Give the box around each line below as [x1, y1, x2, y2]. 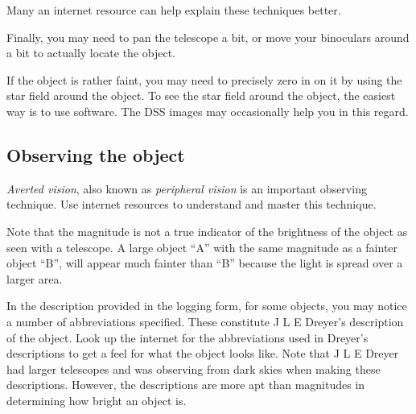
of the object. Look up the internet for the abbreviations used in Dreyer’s [6, 329, 369, 346]
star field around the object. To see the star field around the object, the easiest [6, 87, 396, 104]
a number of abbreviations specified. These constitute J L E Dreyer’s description [6, 313, 404, 329]
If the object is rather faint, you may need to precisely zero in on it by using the [6, 71, 402, 88]
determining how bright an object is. [6, 391, 187, 408]
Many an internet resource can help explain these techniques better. [6, 2, 341, 18]
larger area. [6, 270, 63, 287]
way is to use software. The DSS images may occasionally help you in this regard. [6, 102, 409, 119]
